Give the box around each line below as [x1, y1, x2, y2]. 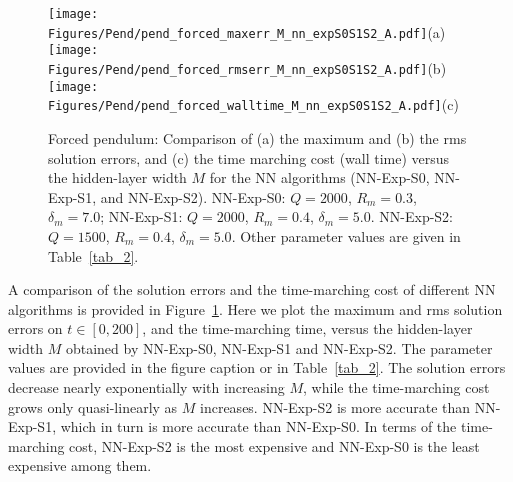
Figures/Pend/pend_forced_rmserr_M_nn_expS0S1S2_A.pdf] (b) [48, 57, 447, 78]
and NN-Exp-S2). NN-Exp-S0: [100, 186, 286, 207]
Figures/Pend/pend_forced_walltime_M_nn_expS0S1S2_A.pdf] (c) [48, 94, 459, 115]
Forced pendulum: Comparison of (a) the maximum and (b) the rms [48, 127, 467, 148]
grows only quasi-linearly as [8, 396, 178, 417]
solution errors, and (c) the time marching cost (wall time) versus [48, 147, 450, 168]
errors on [8, 318, 63, 339]
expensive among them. [8, 455, 152, 476]
